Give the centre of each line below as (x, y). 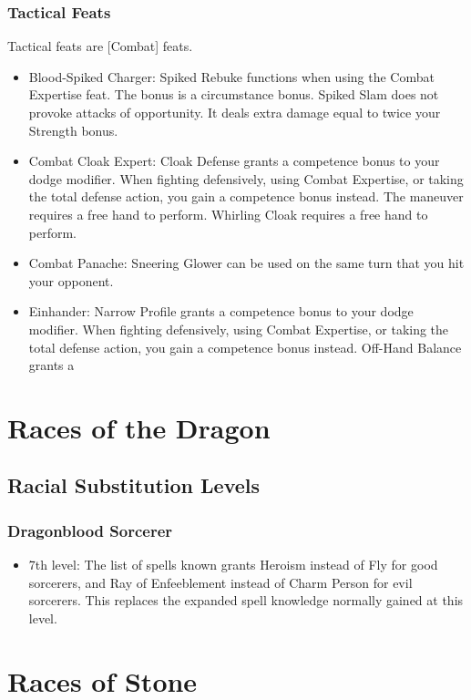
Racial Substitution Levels (134, 485)
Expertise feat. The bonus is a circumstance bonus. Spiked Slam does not (234, 94)
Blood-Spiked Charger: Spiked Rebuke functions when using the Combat (231, 76)
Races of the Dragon (139, 427)
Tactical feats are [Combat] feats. (100, 46)
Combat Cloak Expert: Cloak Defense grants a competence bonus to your (234, 161)
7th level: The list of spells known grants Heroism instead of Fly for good (233, 565)
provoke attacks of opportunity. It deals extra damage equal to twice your (235, 112)
